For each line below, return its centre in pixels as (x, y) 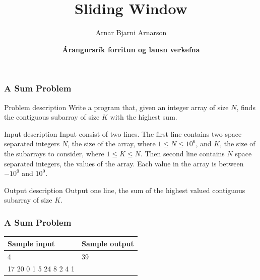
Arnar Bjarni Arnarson (131, 32)
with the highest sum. (144, 117)
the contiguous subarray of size (52, 117)
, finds (246, 107)
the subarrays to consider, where (54, 153)
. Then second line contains (182, 153)
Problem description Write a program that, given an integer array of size (116, 107)
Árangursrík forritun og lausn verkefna (131, 49)
